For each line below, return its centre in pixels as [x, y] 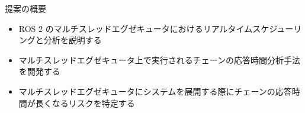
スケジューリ [277, 28]
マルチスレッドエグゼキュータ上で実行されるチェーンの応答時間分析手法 [160, 59]
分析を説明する [73, 40]
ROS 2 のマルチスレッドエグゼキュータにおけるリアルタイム [136, 28]
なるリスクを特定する [93, 103]
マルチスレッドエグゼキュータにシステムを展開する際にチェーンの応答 [155, 91]
